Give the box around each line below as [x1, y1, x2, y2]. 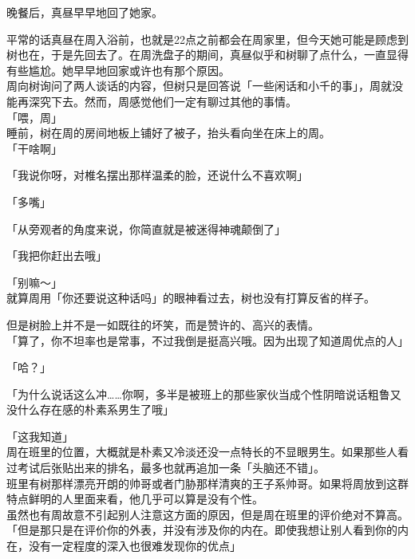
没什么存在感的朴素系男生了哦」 [6, 401, 174, 418]
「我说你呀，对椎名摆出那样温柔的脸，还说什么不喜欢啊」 [6, 167, 308, 183]
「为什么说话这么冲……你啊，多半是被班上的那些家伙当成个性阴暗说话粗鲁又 [6, 385, 401, 402]
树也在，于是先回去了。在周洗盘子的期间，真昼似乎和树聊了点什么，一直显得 [6, 46, 409, 63]
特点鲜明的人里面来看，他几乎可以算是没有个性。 [6, 490, 263, 507]
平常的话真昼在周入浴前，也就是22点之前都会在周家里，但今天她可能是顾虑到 [6, 30, 409, 47]
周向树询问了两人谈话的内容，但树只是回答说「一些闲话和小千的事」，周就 [6, 77, 392, 94]
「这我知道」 [6, 427, 73, 444]
